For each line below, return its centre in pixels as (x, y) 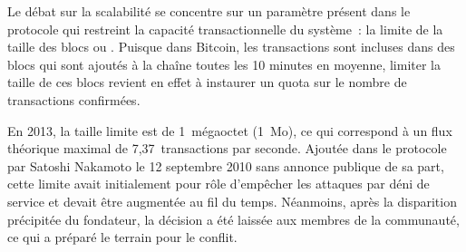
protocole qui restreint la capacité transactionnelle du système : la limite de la (225, 29)
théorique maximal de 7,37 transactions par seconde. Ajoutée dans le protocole (227, 148)
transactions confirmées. (74, 99)
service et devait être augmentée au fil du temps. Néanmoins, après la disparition (232, 201)
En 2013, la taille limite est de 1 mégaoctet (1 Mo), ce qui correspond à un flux (230, 130)
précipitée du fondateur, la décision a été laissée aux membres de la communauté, (233, 219)
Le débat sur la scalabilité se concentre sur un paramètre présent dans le (209, 11)
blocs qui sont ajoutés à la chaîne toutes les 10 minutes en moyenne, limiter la (224, 64)
